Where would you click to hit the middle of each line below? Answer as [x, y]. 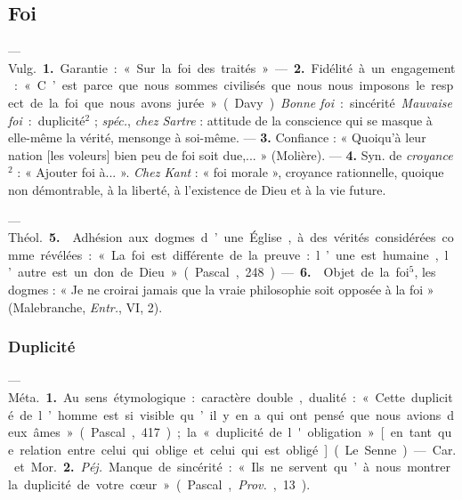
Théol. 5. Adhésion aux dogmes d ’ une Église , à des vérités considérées [222, 237]
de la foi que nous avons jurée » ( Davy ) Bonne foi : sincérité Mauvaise [241, 102]
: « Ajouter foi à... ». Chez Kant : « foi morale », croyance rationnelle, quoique [231, 172]
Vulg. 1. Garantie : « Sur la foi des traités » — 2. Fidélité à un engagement [232, 67]
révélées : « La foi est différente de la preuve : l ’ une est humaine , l [244, 254]
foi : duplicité [47, 120]
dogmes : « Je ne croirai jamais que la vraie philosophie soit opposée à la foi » [221, 289]
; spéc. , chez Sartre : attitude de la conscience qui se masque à [263, 120]
